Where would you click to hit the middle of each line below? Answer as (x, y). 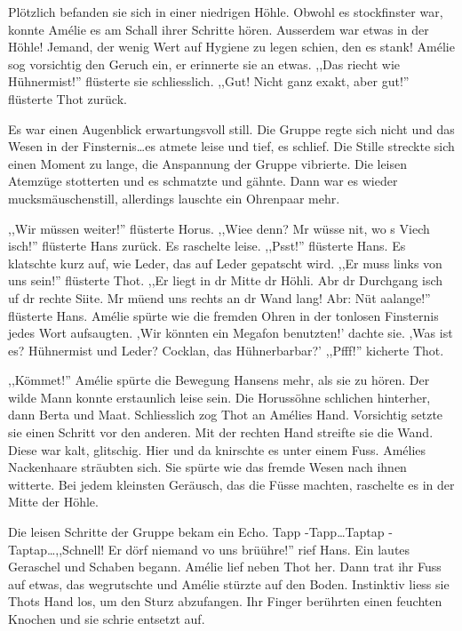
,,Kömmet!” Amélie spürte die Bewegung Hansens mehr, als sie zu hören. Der (219, 380)
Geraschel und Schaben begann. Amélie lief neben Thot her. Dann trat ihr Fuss (225, 567)
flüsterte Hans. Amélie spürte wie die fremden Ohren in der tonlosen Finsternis (223, 315)
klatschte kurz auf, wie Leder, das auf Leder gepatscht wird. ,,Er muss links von (225, 263)
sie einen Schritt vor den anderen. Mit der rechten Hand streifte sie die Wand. (221, 432)
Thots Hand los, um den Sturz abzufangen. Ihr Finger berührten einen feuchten (225, 601)
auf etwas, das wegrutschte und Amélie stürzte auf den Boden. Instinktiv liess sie (229, 583)
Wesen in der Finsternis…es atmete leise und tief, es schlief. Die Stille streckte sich (231, 146)
